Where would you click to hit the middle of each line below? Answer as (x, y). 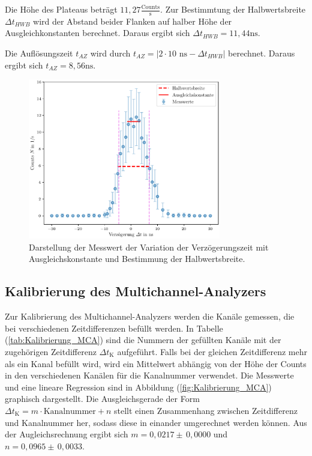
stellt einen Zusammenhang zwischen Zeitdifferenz (206, 410)
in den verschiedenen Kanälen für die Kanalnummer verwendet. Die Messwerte (149, 375)
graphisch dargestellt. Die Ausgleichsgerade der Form (102, 399)
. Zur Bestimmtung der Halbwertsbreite (233, 9)
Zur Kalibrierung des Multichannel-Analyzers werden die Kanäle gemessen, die (150, 316)
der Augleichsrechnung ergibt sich (67, 434)
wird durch (110, 53)
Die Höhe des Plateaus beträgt (61, 9)
